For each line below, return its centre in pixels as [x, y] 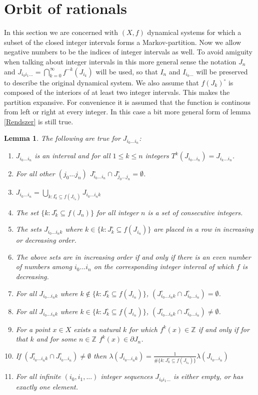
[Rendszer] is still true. [39, 121]
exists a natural [97, 329]
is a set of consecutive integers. [195, 212]
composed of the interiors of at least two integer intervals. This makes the [117, 92]
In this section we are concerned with [61, 32]
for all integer [117, 212]
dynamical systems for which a [194, 32]
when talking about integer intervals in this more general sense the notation [120, 61]
